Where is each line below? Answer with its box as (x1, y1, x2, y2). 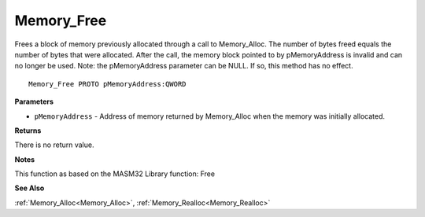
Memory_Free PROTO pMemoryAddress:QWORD (28, 79, 187, 88)
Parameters (14, 97, 54, 106)
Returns (14, 126, 42, 135)
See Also (14, 183, 45, 193)
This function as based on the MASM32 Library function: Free (14, 169, 216, 178)
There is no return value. (14, 140, 94, 149)
